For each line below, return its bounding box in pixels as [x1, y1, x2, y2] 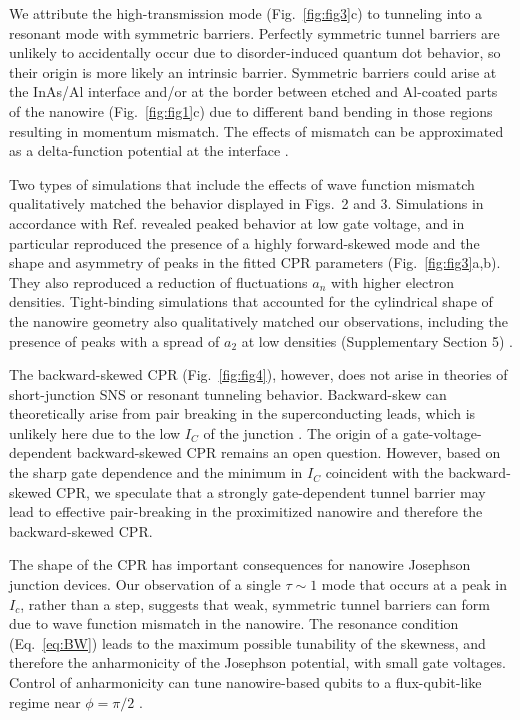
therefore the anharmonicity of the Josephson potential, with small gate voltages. [9, 652, 506, 673]
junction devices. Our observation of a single [9, 574, 281, 595]
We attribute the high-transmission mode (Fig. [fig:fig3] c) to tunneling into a [9, 3, 483, 23]
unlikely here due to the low [9, 422, 181, 443]
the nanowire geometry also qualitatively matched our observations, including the [9, 310, 508, 331]
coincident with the [325, 462, 444, 483]
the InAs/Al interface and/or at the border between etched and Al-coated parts [9, 81, 498, 102]
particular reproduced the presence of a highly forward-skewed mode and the [9, 232, 480, 253]
